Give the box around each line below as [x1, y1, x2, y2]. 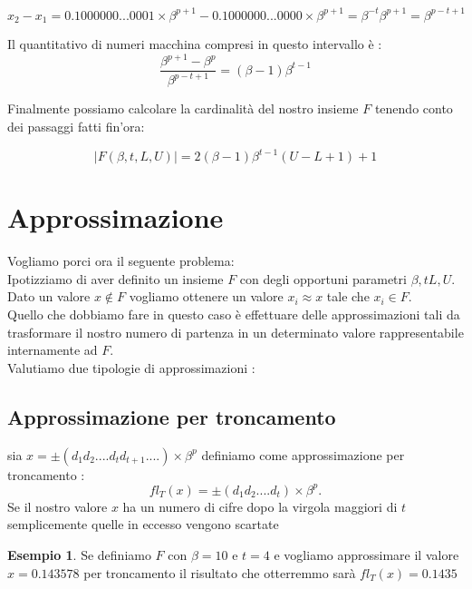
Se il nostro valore [7, 496, 108, 515]
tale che [326, 287, 370, 306]
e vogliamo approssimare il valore [274, 545, 459, 564]
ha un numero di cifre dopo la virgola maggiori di [122, 496, 398, 515]
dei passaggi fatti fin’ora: [7, 117, 145, 136]
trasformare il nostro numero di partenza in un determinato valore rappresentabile [7, 322, 464, 341]
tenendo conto [374, 99, 453, 118]
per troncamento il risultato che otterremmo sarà [83, 563, 356, 582]
